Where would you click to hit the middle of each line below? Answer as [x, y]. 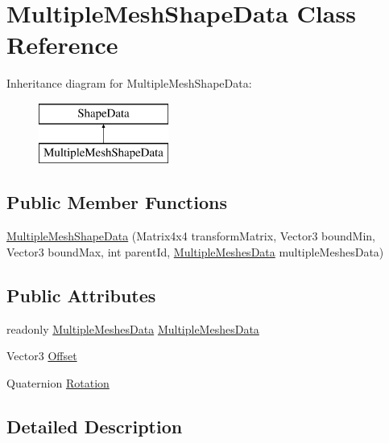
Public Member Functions [117, 202]
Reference [62, 45]
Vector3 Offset [42, 356]
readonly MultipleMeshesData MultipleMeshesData [133, 328]
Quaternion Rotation [58, 382]
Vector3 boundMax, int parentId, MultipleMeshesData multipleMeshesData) [195, 251]
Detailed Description [95, 426]
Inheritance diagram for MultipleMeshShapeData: [129, 83]
